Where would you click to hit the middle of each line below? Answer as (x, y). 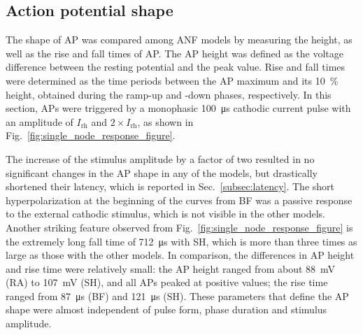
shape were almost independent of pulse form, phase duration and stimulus (166, 309)
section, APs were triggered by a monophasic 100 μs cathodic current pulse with (178, 108)
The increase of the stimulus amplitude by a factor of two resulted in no (160, 158)
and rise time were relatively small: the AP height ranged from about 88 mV (171, 268)
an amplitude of (40, 121)
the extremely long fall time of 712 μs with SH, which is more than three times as (181, 241)
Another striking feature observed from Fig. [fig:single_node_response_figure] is (179, 227)
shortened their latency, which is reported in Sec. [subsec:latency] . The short (170, 186)
